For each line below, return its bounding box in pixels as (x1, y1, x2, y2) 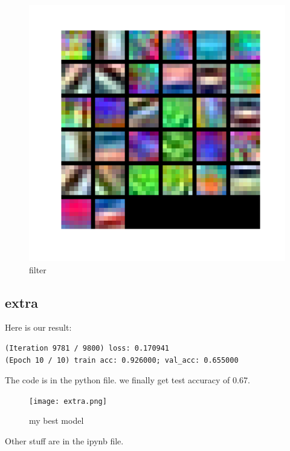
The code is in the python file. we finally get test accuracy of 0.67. (5, 374, 250, 386)
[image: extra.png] (29, 397, 107, 406)
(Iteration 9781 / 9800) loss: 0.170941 (5, 343, 170, 352)
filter (29, 263, 47, 276)
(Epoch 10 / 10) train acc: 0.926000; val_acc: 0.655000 (5, 355, 239, 365)
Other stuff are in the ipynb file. (5, 435, 124, 447)
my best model (29, 414, 84, 427)
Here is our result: (5, 321, 72, 334)
